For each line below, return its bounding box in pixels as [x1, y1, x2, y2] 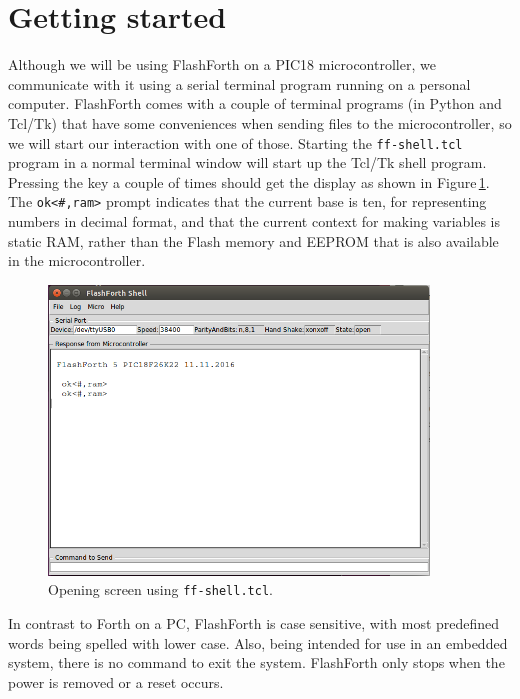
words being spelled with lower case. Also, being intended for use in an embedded [8, 632, 508, 653]
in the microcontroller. [8, 250, 146, 271]
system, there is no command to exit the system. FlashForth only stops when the [8, 652, 505, 673]
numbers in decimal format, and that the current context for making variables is [8, 211, 501, 231]
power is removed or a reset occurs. [8, 671, 224, 692]
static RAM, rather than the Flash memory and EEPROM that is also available [8, 230, 499, 251]
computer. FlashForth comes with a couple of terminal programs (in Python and [8, 93, 502, 114]
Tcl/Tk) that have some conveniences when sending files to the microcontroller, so [8, 112, 512, 133]
